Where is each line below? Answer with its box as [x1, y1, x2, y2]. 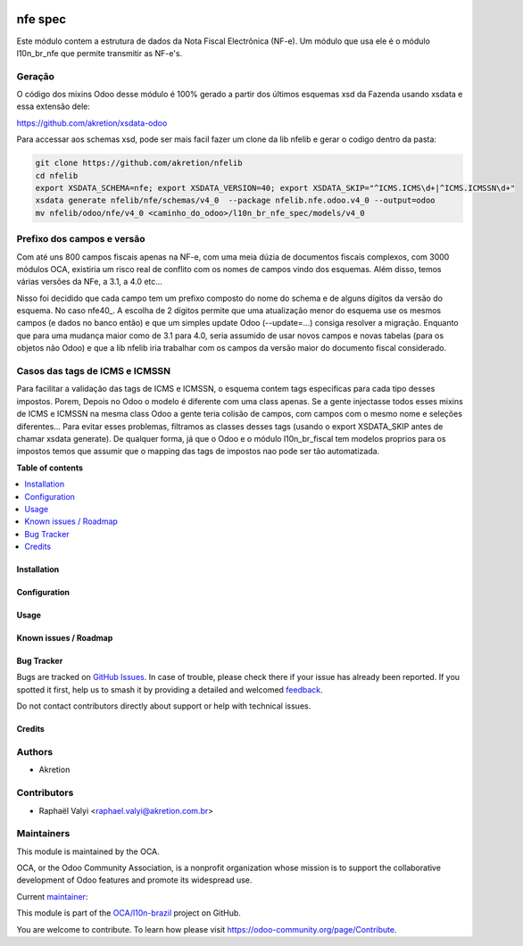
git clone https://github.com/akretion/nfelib [35, 158, 243, 169]
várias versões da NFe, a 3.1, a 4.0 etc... [16, 277, 162, 287]
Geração [16, 70, 55, 82]
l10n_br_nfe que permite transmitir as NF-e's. [16, 47, 183, 58]
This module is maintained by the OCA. [16, 846, 160, 857]
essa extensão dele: [16, 101, 91, 112]
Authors [16, 746, 54, 758]
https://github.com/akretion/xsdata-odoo [16, 117, 168, 129]
